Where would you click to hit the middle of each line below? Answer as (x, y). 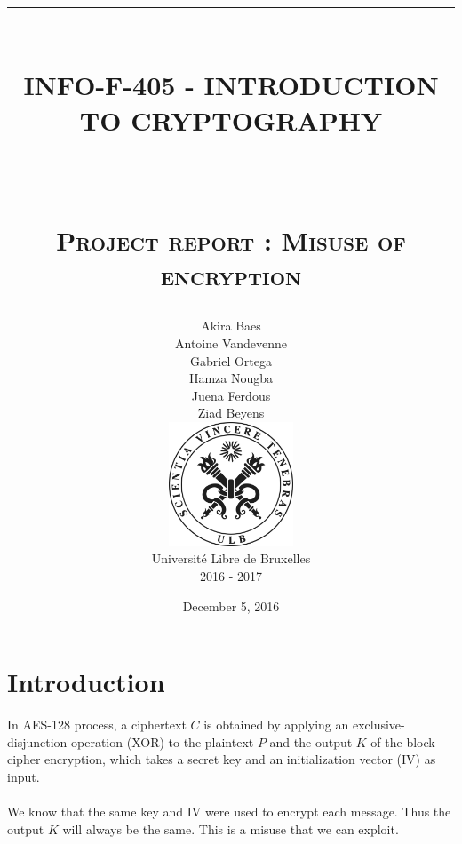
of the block (403, 741)
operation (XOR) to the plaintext (163, 741)
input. (24, 776)
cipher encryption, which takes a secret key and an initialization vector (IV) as (222, 759)
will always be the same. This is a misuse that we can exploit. (231, 828)
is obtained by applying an (276, 725)
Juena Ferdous (231, 395)
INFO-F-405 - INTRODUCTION (231, 85)
